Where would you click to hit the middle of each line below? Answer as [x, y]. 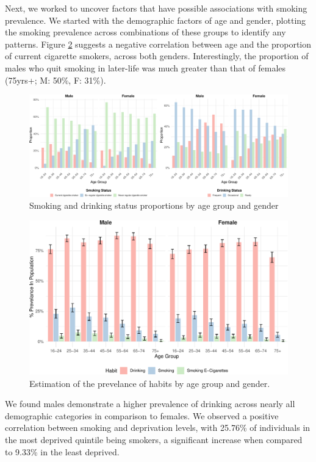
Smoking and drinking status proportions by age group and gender [154, 205]
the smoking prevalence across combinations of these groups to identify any [145, 32]
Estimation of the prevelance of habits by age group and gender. [150, 383]
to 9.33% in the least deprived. [62, 451]
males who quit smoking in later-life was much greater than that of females [145, 67]
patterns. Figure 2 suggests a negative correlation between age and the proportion [158, 44]
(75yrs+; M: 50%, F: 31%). [56, 80]
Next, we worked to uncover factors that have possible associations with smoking [156, 8]
